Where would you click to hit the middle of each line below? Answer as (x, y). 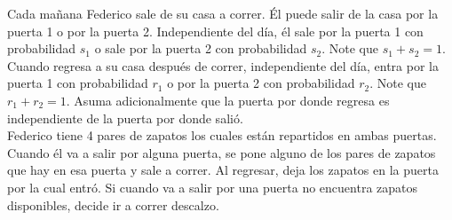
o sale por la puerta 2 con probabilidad (201, 48)
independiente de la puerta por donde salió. (125, 118)
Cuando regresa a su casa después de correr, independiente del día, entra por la (223, 65)
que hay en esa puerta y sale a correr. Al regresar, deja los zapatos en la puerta (223, 170)
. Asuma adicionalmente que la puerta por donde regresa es (228, 100)
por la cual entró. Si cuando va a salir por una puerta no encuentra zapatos (213, 187)
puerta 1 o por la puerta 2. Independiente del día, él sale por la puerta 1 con (215, 31)
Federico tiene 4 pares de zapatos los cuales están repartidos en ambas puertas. (222, 135)
